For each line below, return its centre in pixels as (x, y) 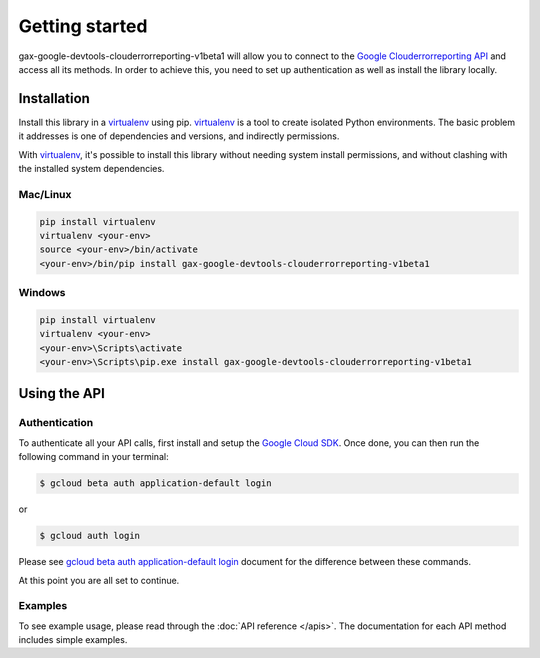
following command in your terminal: (93, 457)
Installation (54, 98)
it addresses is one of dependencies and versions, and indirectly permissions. (179, 136)
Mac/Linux (45, 194)
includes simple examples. (73, 640)
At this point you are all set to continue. (99, 580)
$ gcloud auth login (89, 536)
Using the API (61, 393)
